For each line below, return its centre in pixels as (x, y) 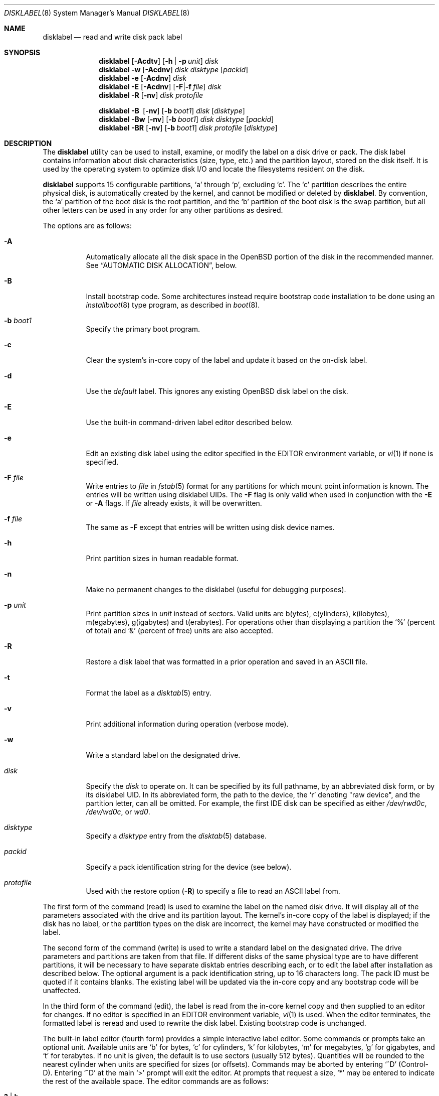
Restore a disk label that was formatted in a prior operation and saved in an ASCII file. (227, 662)
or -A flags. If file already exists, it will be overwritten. (174, 503)
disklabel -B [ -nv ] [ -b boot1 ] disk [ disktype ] (172, 111)
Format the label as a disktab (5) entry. (149, 693)
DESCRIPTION (28, 143)
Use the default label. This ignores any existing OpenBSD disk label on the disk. (217, 391)
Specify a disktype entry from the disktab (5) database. (176, 836)
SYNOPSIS (22, 52)
